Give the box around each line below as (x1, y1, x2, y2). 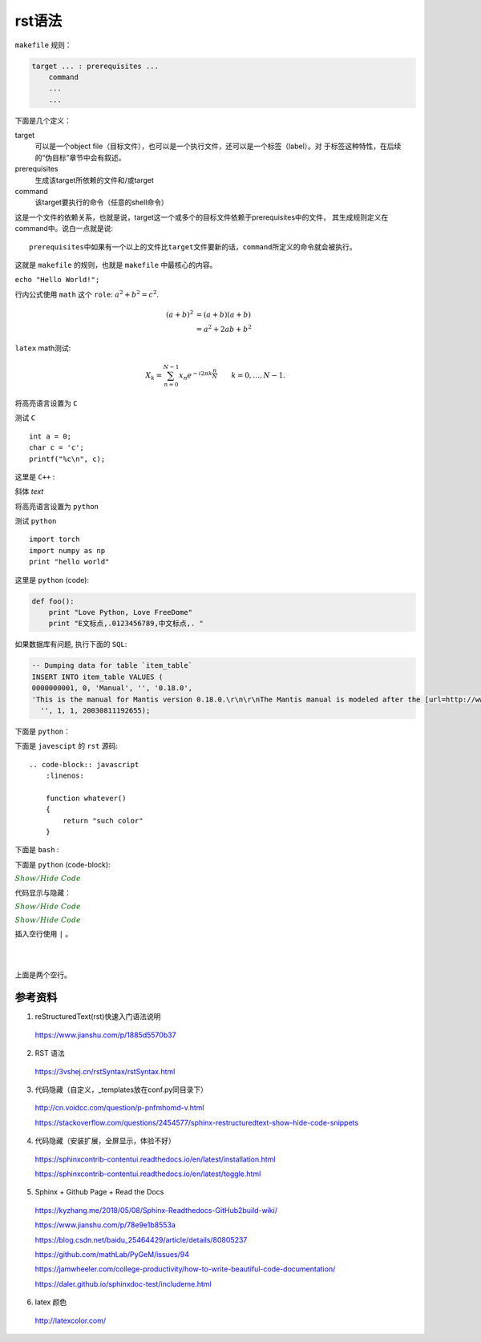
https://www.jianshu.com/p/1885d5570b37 (34, 1030, 176, 1040)
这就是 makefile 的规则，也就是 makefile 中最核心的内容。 (14, 260, 217, 269)
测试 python (14, 516, 57, 526)
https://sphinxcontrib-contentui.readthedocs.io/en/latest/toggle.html (34, 1169, 261, 1178)
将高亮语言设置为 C (14, 398, 78, 408)
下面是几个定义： (14, 115, 71, 125)
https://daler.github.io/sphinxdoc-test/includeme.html (34, 1279, 212, 1288)
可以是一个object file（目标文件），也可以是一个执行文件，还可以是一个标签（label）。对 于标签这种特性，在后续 (34, 141, 402, 152)
